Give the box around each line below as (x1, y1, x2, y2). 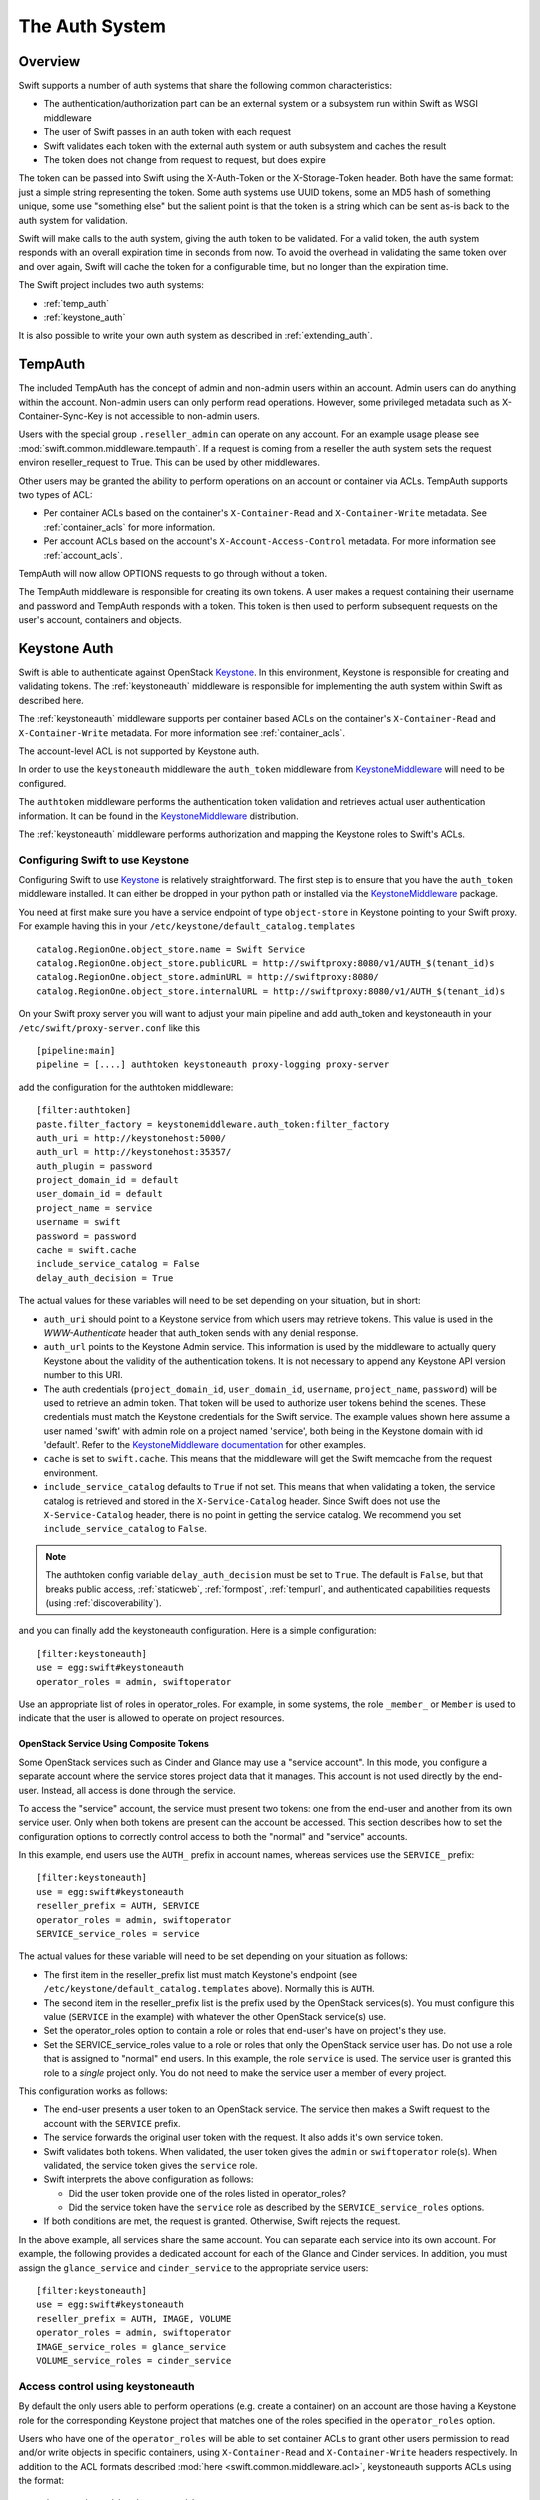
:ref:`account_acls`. (43, 549, 123, 561)
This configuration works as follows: (18, 2085, 169, 2097)
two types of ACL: (18, 488, 93, 500)
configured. (18, 777, 67, 789)
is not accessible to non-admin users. (105, 410, 260, 422)
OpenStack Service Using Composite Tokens (18, 1738, 210, 1750)
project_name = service (36, 1202, 153, 1214)
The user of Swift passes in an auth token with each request (43, 126, 292, 138)
